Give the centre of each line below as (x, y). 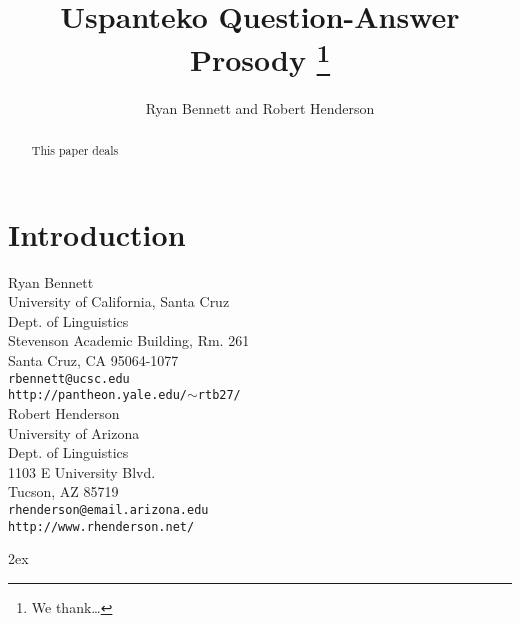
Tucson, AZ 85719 (63, 491)
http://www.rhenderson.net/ (101, 526)
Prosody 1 (260, 57)
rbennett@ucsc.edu (69, 378)
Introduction (97, 233)
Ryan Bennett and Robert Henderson (260, 107)
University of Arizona (74, 432)
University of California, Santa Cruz (119, 301)
